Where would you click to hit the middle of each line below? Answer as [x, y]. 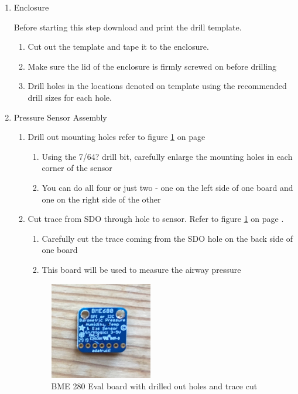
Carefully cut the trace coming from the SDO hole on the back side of [167, 238]
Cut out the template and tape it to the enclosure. [118, 47]
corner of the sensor [77, 168]
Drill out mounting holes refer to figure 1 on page [117, 137]
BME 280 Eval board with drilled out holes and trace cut [154, 386]
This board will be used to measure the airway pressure [141, 269]
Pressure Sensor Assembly [60, 117]
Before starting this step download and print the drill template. [128, 27]
